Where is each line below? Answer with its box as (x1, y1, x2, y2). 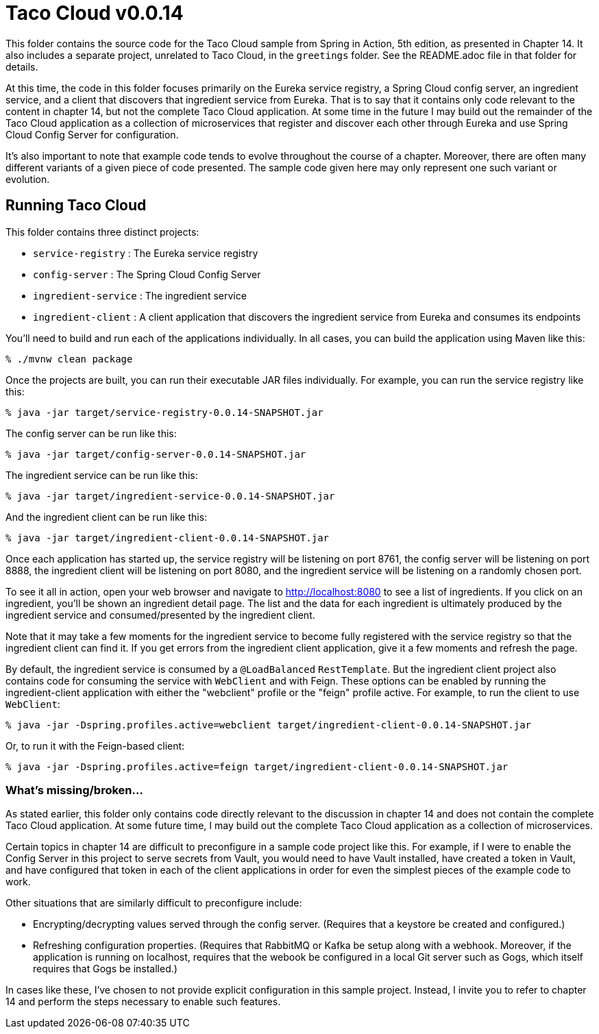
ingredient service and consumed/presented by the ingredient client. (5, 608, 315, 621)
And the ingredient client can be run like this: (5, 510, 208, 523)
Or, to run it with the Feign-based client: (5, 739, 185, 752)
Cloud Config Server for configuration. (5, 128, 179, 140)
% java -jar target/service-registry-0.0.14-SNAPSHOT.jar (5, 406, 323, 418)
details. (5, 60, 38, 73)
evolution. (5, 173, 50, 185)
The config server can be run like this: (5, 427, 177, 439)
